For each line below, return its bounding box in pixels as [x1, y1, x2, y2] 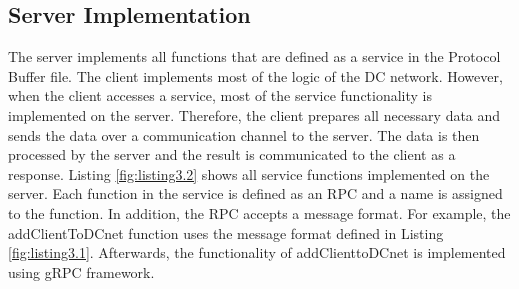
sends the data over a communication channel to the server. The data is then [8, 124, 480, 145]
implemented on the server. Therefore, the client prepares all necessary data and [8, 104, 501, 125]
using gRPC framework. [8, 261, 155, 282]
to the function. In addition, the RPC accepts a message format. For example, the [8, 202, 511, 223]
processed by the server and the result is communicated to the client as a [8, 144, 456, 165]
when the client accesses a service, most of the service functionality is [8, 85, 433, 106]
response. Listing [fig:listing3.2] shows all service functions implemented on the [8, 163, 490, 184]
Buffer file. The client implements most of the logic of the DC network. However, [8, 65, 503, 86]
